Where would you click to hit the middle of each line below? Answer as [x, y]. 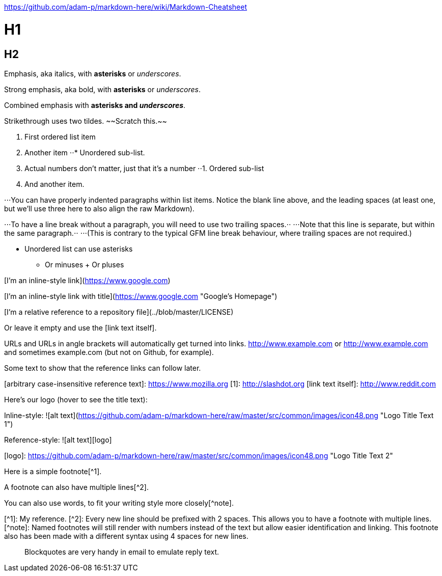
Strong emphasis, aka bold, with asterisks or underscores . [102, 89]
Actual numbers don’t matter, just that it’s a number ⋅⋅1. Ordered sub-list [144, 168]
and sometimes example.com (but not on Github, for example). [109, 352]
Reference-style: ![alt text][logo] [58, 440]
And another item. [54, 184]
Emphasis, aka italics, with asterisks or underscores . [93, 73]
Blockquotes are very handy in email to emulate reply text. [122, 552]
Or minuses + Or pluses [85, 264]
